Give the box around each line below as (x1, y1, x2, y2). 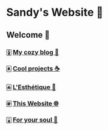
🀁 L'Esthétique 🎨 (6, 83, 56, 92)
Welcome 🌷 (6, 30, 50, 40)
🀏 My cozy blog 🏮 (6, 48, 59, 56)
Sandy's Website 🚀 (6, 5, 104, 19)
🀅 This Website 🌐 (6, 100, 59, 108)
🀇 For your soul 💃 (6, 115, 58, 124)
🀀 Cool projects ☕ (6, 64, 60, 73)
